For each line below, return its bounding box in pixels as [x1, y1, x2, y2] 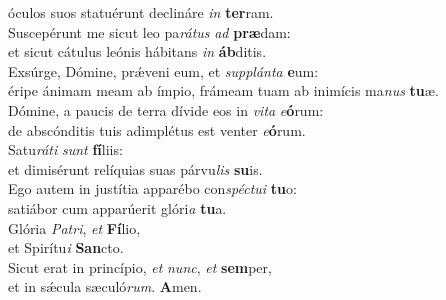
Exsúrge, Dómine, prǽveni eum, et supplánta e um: [8, 60, 319, 81]
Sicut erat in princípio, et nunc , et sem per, [8, 256, 272, 277]
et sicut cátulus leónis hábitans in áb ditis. [8, 41, 267, 62]
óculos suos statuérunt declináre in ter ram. [8, 2, 274, 22]
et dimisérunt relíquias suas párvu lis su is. [8, 158, 263, 179]
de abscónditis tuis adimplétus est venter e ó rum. [8, 119, 306, 140]
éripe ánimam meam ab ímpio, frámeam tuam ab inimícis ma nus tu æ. [8, 80, 439, 101]
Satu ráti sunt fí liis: [8, 139, 123, 160]
